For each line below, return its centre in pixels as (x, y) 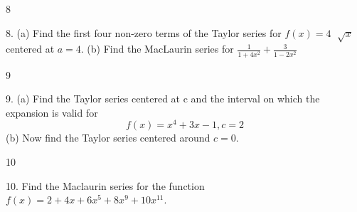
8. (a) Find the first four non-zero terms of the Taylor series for (144, 32)
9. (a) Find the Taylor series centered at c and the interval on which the (163, 99)
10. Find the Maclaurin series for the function (105, 185)
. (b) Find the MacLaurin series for (157, 49)
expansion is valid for (52, 112)
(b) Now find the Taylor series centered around (108, 138)
